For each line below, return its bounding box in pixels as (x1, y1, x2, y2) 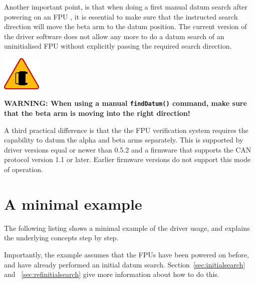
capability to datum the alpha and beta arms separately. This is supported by (4, 134, 243, 145)
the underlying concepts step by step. (4, 232, 119, 243)
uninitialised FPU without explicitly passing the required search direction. (4, 41, 232, 51)
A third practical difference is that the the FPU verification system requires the (4, 124, 248, 135)
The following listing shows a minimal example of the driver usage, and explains (4, 222, 250, 233)
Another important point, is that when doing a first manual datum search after (4, 2, 247, 12)
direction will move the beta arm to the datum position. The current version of (4, 21, 247, 32)
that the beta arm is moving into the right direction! (4, 108, 190, 118)
